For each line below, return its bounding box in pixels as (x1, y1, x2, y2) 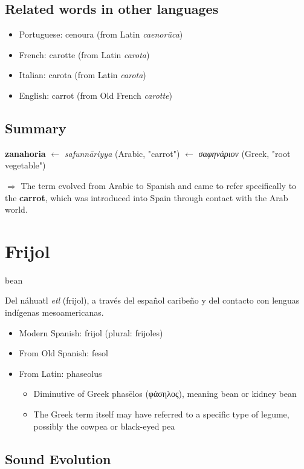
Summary (5, 118, 66, 137)
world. (5, 203, 28, 216)
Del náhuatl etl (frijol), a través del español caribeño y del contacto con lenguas (5, 294, 300, 307)
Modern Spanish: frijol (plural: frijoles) (19, 326, 163, 339)
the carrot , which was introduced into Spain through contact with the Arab (5, 191, 288, 204)
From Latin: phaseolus (19, 367, 102, 379)
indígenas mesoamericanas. (5, 306, 104, 319)
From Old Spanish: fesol (19, 347, 108, 359)
